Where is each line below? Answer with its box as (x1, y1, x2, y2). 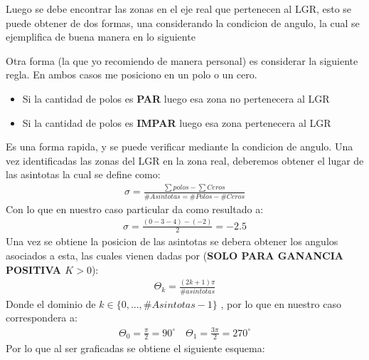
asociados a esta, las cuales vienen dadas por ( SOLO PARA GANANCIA (6, 247, 343, 262)
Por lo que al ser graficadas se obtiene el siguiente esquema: (6, 341, 265, 356)
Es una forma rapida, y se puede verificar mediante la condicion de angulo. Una (6, 139, 353, 154)
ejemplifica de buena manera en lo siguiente (6, 29, 196, 44)
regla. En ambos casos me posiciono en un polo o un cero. (6, 67, 257, 82)
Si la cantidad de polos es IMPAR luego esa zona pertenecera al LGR (22, 115, 331, 130)
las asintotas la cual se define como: (6, 167, 161, 182)
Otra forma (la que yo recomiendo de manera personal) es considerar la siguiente (6, 53, 358, 68)
